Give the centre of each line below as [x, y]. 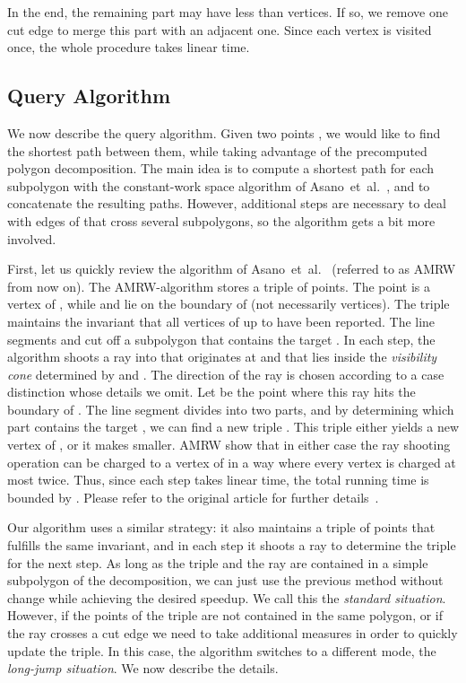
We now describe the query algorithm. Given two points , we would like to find [224, 132]
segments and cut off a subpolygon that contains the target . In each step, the [221, 339]
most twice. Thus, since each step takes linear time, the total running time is [218, 480]
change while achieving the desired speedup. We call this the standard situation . [227, 597]
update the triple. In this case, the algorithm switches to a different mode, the [222, 650]
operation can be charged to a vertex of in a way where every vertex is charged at [232, 462]
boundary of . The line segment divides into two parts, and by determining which [231, 409]
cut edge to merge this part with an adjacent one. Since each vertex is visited [220, 29]
